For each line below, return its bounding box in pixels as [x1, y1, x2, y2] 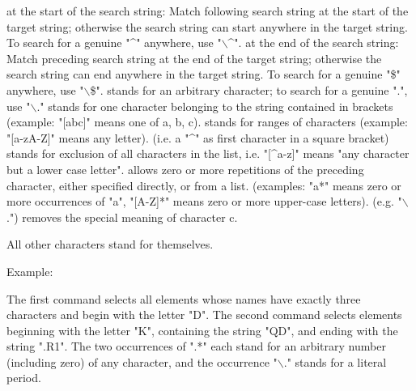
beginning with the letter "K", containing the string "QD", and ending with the [6, 321, 398, 338]
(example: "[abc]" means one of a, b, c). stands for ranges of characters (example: [6, 113, 408, 130]
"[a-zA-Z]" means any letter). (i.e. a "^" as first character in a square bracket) [6, 129, 389, 146]
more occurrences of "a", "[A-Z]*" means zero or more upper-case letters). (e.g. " [6, 193, 402, 210]
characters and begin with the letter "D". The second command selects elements [6, 306, 402, 323]
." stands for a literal [283, 353, 387, 370]
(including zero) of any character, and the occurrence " [6, 353, 278, 370]
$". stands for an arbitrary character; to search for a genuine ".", [90, 81, 408, 98]
